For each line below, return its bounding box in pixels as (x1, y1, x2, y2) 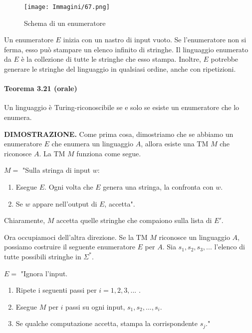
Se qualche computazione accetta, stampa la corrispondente (15, 318, 198, 329)
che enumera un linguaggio (51, 138, 133, 149)
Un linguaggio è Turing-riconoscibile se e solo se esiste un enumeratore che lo (4, 102, 240, 112)
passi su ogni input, (65, 301, 125, 312)
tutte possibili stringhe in (4, 251, 81, 261)
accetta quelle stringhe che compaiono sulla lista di (56, 215, 212, 225)
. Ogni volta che (44, 181, 93, 192)
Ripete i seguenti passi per (15, 285, 97, 295)
